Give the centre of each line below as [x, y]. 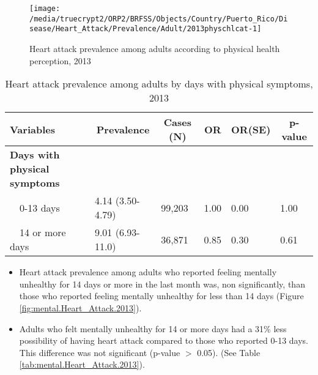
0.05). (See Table [229, 352]
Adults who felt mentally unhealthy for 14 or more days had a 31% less [153, 328]
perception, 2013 [60, 60]
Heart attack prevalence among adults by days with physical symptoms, [159, 84]
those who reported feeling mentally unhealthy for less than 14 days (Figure [161, 296]
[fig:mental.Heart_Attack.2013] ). [80, 307]
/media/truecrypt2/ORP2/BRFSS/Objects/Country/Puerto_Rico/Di [159, 19]
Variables [32, 129]
